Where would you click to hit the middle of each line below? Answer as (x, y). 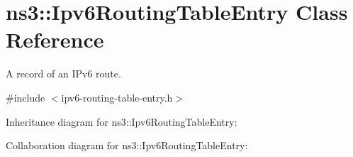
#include (26, 97)
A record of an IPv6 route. (63, 74)
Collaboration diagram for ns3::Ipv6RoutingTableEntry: (127, 145)
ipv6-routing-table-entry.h (117, 97)
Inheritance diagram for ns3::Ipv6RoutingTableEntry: (122, 121)
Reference (55, 39)
